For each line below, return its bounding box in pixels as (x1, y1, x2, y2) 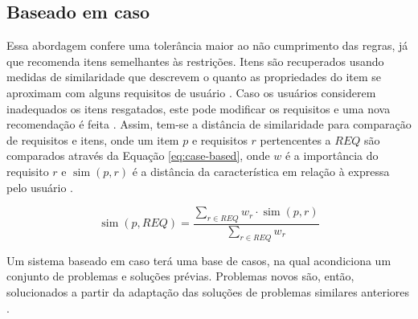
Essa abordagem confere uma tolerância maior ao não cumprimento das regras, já (6, 37, 408, 54)
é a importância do (285, 147, 379, 164)
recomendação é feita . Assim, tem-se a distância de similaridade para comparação (6, 116, 412, 133)
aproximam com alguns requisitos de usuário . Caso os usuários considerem (6, 84, 376, 100)
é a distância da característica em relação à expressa (132, 162, 390, 179)
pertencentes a (260, 131, 331, 148)
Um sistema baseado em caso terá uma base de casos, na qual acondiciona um (6, 252, 391, 268)
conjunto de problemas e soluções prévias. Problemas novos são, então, (6, 268, 354, 284)
